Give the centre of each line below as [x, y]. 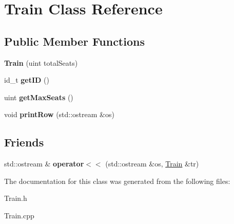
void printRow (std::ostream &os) [59, 114]
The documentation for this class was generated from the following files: [117, 181]
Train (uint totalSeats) [41, 62]
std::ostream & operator [44, 164]
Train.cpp [19, 215]
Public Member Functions [74, 41]
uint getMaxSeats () [39, 97]
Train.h [16, 198]
